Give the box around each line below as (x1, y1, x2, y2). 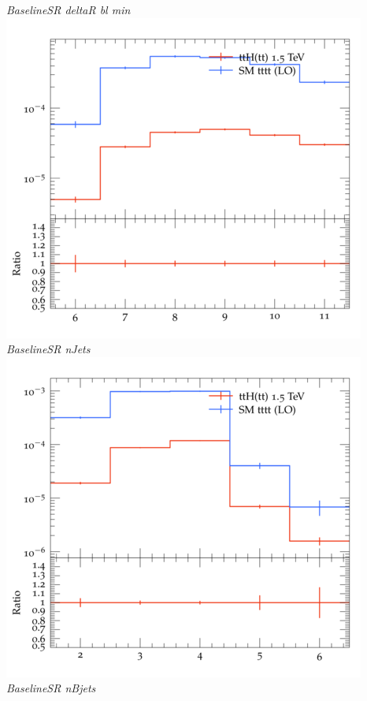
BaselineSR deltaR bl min (6, 2, 131, 17)
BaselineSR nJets (6, 341, 91, 357)
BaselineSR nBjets (6, 680, 96, 696)
